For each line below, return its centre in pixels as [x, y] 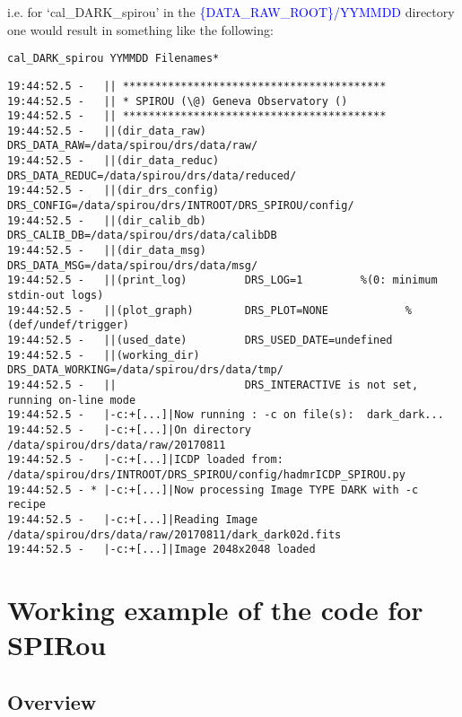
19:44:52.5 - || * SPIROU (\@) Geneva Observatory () [178, 101]
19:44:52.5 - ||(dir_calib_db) [107, 220]
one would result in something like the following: [140, 29]
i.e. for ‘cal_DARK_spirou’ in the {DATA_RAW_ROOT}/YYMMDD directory [231, 12]
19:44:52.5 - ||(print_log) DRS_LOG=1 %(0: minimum [222, 280]
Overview [52, 701]
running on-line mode [72, 400]
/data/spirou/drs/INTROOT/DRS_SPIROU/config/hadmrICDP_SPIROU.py [206, 474]
